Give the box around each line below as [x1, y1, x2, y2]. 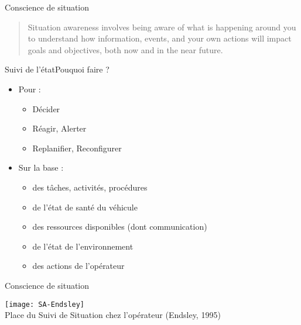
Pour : [18, 82, 41, 95]
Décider [32, 102, 60, 115]
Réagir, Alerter [32, 122, 87, 134]
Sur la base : [18, 161, 64, 174]
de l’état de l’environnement [32, 240, 134, 252]
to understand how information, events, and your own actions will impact [28, 32, 292, 44]
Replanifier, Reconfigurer [32, 141, 122, 154]
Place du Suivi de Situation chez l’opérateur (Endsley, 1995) [5, 309, 221, 321]
